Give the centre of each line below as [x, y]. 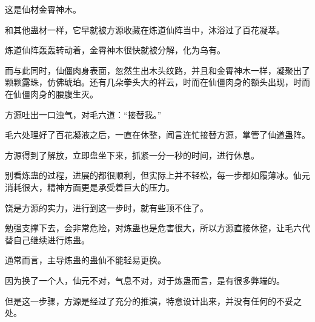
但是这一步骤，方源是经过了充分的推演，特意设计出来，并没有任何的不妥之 [153, 301]
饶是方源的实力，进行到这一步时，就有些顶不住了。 [107, 207]
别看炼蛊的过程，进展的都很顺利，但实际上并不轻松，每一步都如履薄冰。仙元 [157, 175]
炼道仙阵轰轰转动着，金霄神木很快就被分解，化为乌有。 [115, 50]
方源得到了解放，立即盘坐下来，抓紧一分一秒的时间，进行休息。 [132, 155]
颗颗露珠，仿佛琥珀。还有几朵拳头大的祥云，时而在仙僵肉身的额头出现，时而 [157, 82]
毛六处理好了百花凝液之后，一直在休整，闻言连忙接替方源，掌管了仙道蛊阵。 [157, 135]
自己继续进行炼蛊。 [51, 239]
